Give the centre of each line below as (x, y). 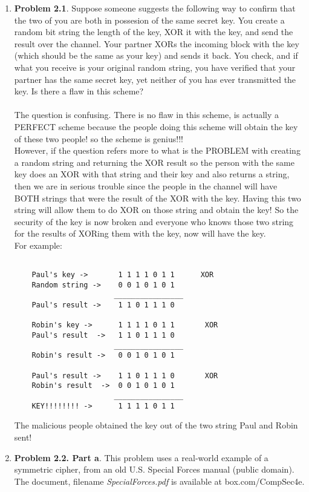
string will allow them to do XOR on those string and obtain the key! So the (156, 210)
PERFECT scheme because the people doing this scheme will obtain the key (156, 126)
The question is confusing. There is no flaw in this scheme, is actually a (147, 115)
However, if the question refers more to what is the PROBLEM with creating (157, 150)
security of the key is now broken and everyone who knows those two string (154, 221)
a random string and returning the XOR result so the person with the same (154, 162)
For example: (38, 245)
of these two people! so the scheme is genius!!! (99, 138)
